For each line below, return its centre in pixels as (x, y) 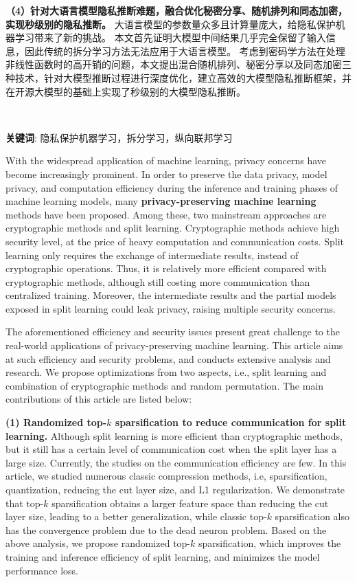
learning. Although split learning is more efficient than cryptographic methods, (174, 435)
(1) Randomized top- (56, 422)
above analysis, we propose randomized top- (98, 543)
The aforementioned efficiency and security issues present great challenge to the (173, 332)
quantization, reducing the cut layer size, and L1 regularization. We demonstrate (175, 489)
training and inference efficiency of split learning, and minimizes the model (163, 556)
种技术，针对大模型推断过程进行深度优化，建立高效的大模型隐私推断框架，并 (178, 77)
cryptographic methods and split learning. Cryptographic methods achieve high (173, 228)
